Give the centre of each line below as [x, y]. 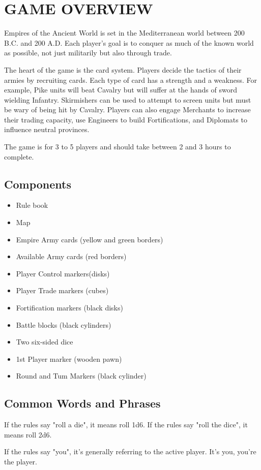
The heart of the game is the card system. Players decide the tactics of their [123, 69]
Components [38, 184]
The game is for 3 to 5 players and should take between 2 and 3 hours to [118, 147]
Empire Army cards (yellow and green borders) [90, 239]
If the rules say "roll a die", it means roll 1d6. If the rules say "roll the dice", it [126, 425]
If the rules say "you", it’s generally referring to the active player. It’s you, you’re [130, 451]
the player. [21, 461]
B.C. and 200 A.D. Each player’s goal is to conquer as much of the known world [129, 42]
